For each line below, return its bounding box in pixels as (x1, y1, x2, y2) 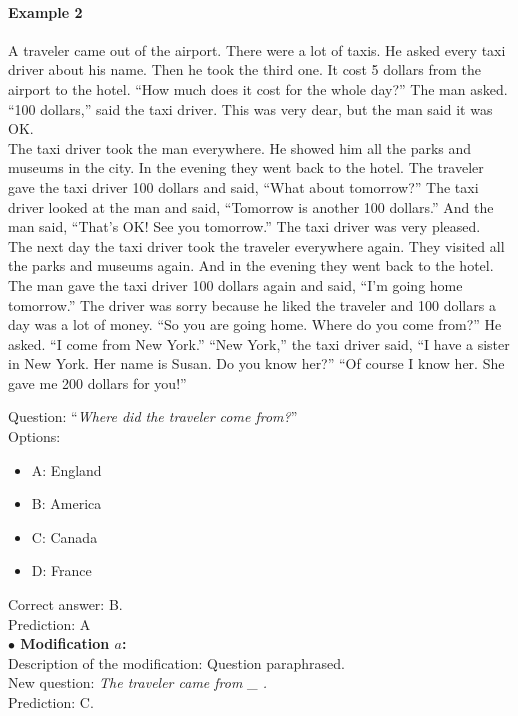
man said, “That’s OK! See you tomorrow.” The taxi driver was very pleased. (8, 216, 481, 237)
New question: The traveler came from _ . (8, 672, 268, 693)
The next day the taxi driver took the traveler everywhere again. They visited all (8, 235, 505, 256)
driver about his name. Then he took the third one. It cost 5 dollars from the (8, 59, 481, 80)
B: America (31, 493, 102, 514)
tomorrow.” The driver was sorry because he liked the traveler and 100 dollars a (8, 294, 496, 315)
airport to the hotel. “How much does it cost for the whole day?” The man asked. (8, 78, 508, 99)
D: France (31, 560, 92, 581)
